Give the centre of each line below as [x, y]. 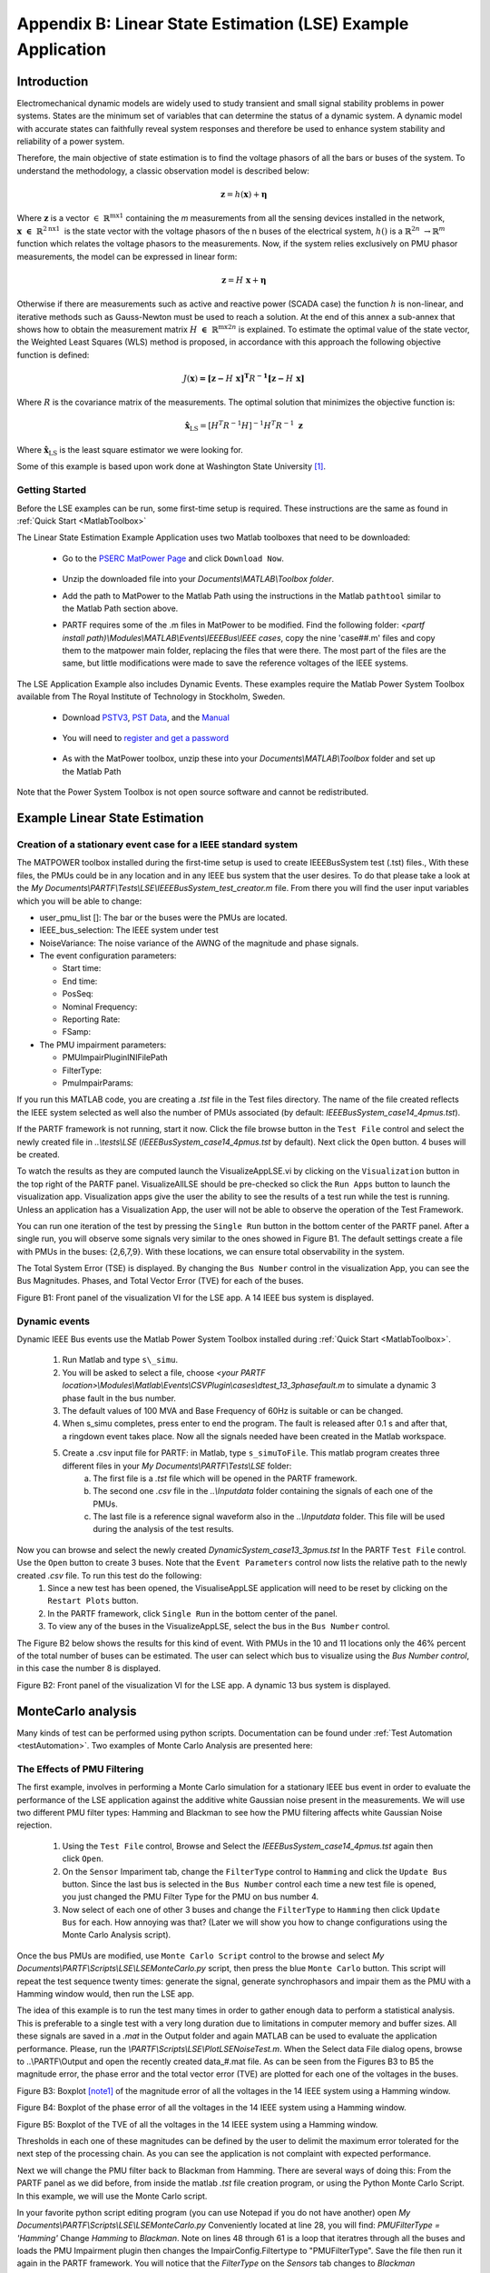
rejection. [34, 1825]
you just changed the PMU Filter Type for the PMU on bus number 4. [191, 1897]
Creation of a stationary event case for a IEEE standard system [157, 844]
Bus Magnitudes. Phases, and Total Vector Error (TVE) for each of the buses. [160, 1281]
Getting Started [51, 490]
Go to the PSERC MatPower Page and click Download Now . [173, 558]
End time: [80, 981]
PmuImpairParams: [98, 1083]
